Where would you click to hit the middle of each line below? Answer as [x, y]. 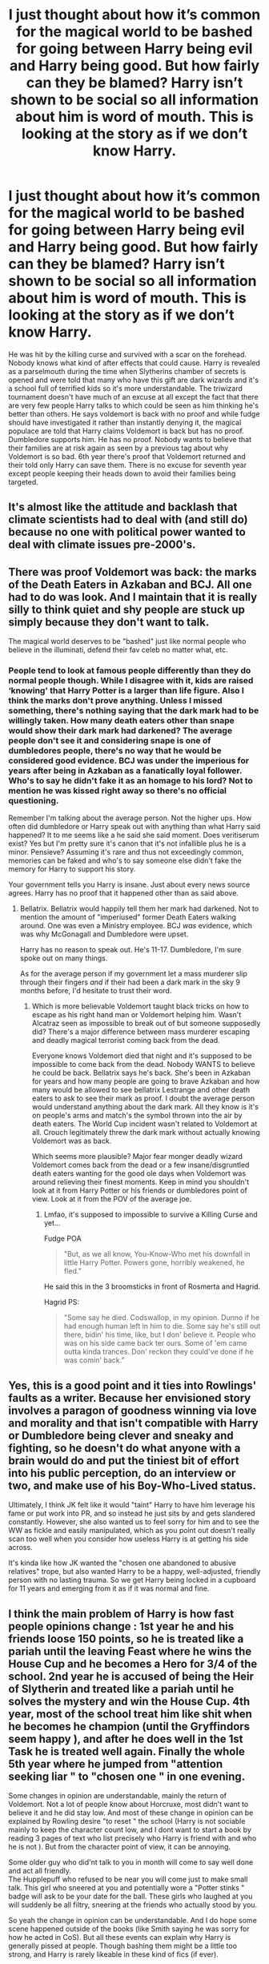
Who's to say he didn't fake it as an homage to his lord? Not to [131, 781]
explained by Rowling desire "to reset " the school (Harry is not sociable [127, 1821]
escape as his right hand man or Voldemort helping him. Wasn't [137, 1015]
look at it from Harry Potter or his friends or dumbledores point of [140, 1190]
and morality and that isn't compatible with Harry [133, 1423]
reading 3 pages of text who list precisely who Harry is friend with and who [132, 1838]
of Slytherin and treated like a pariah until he [121, 1689]
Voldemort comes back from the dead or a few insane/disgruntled [141, 1165]
